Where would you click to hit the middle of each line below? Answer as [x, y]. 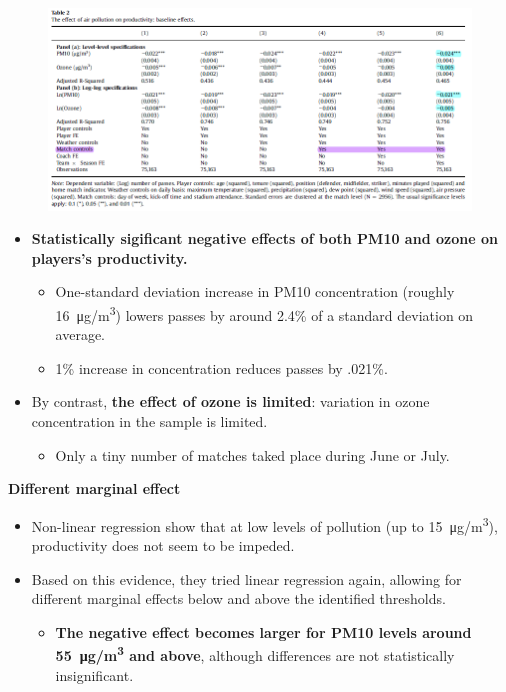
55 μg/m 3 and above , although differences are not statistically [255, 654]
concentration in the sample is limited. [149, 420]
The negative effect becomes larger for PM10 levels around [263, 631]
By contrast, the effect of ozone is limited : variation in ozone [230, 401]
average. [80, 334]
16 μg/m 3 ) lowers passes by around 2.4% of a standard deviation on [264, 313]
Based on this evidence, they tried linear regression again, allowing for [246, 578]
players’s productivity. [109, 257]
